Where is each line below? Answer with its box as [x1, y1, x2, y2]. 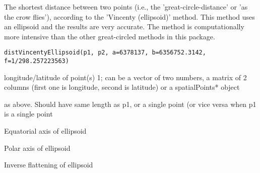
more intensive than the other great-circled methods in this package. [4, 31, 215, 41]
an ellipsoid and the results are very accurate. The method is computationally [4, 21, 244, 32]
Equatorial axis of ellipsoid [4, 126, 87, 136]
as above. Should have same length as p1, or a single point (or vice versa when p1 [4, 98, 256, 109]
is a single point [4, 108, 53, 119]
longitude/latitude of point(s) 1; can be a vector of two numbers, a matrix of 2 [4, 72, 247, 82]
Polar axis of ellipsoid [4, 142, 71, 153]
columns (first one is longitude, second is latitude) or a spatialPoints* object [4, 82, 240, 92]
